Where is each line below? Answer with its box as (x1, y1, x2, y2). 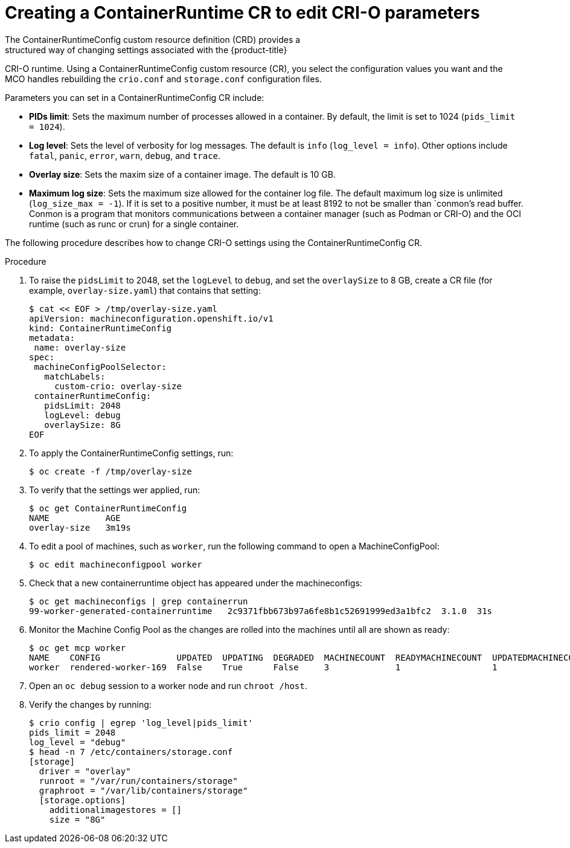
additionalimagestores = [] (49, 804, 182, 815)
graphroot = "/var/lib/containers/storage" (39, 785, 248, 795)
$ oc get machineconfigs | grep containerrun (29, 596, 248, 606)
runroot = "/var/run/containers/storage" (39, 775, 238, 786)
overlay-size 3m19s (29, 522, 131, 532)
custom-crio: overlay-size (54, 381, 182, 391)
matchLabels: (44, 371, 106, 381)
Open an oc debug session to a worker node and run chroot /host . (29, 680, 307, 691)
